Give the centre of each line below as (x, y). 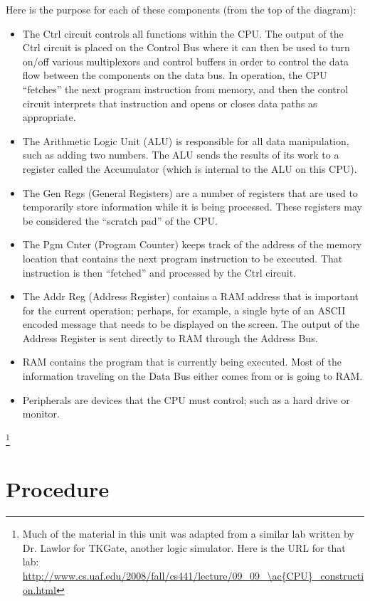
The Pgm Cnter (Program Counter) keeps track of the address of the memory (192, 244)
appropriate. (49, 117)
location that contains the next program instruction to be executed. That (183, 258)
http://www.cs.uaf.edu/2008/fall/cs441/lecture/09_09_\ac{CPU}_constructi (193, 575)
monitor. (41, 414)
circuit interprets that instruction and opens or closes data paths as (170, 103)
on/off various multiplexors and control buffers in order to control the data (186, 61)
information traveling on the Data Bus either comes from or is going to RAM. (192, 376)
